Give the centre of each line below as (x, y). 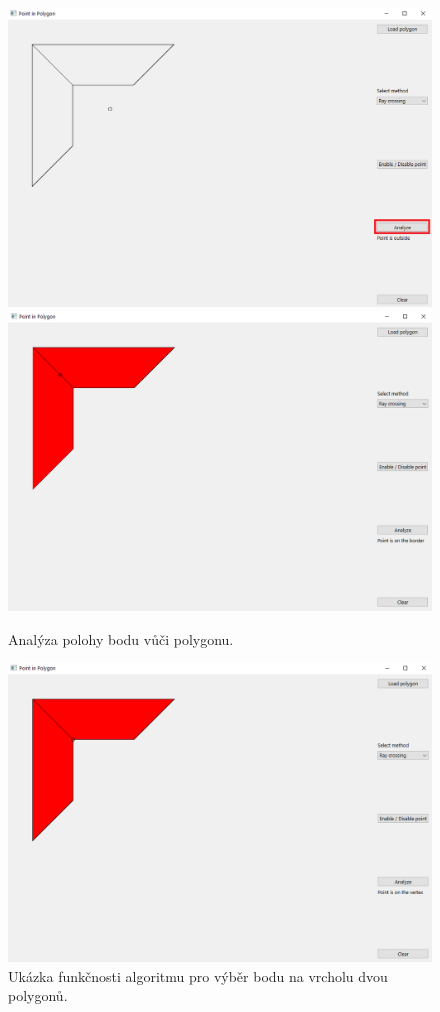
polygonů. (38, 995)
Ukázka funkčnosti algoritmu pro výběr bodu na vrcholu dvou (198, 975)
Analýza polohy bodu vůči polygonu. (121, 638)
